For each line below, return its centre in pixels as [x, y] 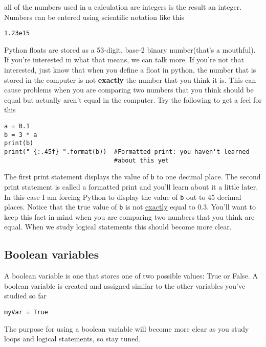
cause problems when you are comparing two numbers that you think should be [129, 90]
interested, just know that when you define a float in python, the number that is [130, 70]
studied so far [26, 296]
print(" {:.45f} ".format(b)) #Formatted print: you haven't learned [127, 152]
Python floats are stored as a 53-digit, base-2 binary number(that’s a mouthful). [130, 49]
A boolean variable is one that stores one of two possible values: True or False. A [131, 276]
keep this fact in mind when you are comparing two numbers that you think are [129, 216]
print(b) [19, 143]
